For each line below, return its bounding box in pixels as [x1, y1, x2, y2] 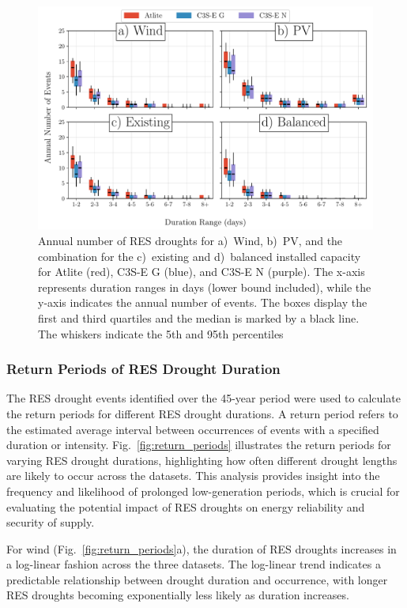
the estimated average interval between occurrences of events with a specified [6, 421, 379, 437]
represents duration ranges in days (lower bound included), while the [38, 278, 371, 295]
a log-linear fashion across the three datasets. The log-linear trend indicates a [6, 556, 381, 572]
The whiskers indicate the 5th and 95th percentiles [38, 325, 284, 342]
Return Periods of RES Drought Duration [6, 359, 281, 379]
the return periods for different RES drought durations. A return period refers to [6, 405, 398, 421]
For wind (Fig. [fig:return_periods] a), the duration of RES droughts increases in [6, 540, 397, 557]
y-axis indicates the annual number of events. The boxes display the [38, 294, 367, 311]
